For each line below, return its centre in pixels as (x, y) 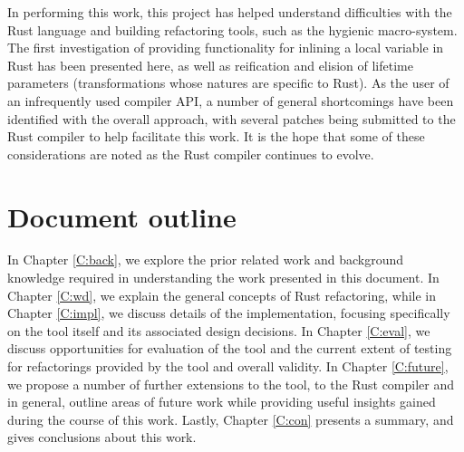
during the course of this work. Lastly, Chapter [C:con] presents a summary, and (231, 419)
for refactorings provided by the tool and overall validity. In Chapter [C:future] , (228, 366)
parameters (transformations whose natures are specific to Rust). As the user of (228, 83)
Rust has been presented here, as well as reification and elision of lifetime (210, 65)
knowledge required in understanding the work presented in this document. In (223, 278)
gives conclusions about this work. (102, 437)
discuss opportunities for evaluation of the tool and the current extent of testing (230, 348)
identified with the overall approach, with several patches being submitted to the (232, 118)
